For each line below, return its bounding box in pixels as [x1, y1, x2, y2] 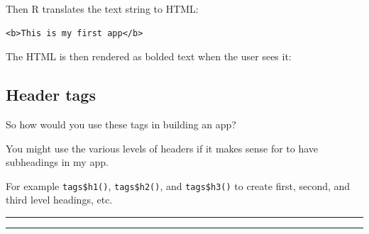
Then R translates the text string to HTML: [6, 1, 199, 16]
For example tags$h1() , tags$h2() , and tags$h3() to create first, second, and [6, 178, 351, 193]
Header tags [6, 84, 96, 106]
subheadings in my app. [6, 155, 109, 169]
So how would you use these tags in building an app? [6, 116, 236, 131]
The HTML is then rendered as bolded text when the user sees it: [6, 49, 292, 64]
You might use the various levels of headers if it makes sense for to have [6, 140, 319, 155]
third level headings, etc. [6, 192, 113, 207]
